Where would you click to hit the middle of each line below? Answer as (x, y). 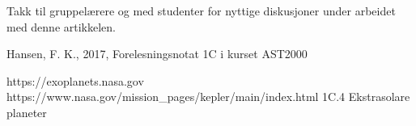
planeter (27, 112)
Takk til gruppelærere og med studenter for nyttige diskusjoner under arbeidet (201, 10)
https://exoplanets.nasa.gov (75, 80)
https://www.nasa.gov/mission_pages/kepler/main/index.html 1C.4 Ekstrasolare (208, 97)
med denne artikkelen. (61, 26)
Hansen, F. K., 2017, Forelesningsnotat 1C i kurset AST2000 (157, 54)
